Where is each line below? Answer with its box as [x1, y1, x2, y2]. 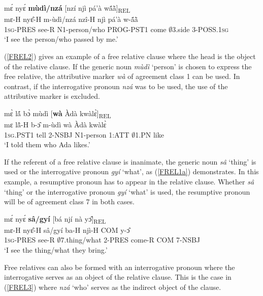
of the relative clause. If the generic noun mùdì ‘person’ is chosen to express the [4, 61, 252, 71]
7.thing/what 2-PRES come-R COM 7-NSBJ [60, 234, 201, 245]
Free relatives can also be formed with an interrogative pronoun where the [4, 261, 235, 272]
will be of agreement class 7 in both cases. [4, 196, 135, 207]
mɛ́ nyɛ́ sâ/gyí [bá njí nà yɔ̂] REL [4, 213, 106, 225]
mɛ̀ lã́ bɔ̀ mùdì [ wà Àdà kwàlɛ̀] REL [4, 107, 111, 120]
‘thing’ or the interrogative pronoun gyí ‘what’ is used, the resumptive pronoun [4, 186, 250, 197]
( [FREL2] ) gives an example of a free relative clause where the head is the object [4, 50, 256, 61]
